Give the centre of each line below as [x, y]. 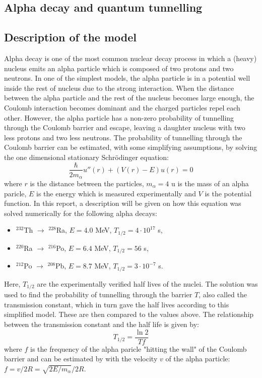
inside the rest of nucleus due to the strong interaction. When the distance [119, 88]
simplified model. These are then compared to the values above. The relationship [129, 314]
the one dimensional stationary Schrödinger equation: [86, 157]
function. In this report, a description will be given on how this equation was [123, 203]
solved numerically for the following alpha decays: [81, 213]
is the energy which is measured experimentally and [116, 193]
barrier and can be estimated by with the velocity [81, 359]
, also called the [223, 294]
